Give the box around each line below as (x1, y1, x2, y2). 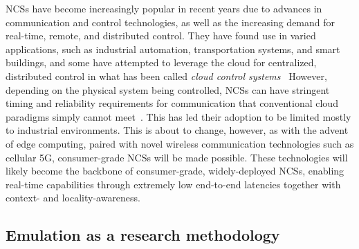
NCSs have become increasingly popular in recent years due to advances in (6, 1, 322, 15)
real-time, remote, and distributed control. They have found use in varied (6, 28, 316, 43)
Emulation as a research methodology (6, 224, 280, 246)
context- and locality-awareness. (6, 190, 141, 205)
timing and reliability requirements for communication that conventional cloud (6, 96, 338, 110)
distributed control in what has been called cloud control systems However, (6, 68, 327, 83)
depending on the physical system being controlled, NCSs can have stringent (6, 82, 330, 97)
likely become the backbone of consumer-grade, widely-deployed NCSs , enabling (6, 163, 344, 178)
